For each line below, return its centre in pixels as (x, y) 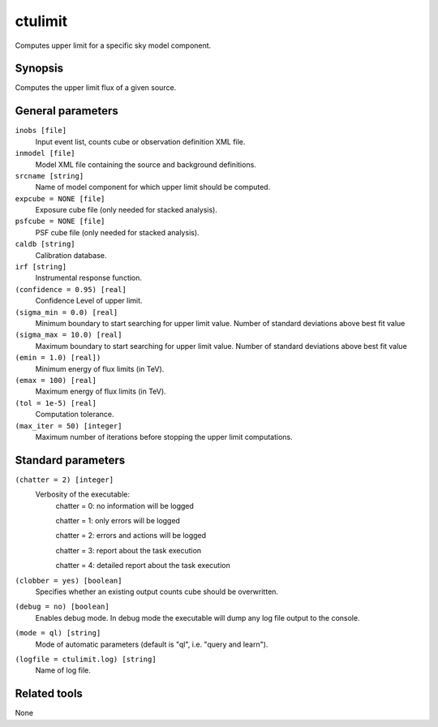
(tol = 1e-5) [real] (56, 403)
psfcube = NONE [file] (60, 222)
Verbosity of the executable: (82, 494)
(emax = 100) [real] (56, 380)
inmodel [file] (45, 153)
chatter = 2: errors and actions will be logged (131, 536)
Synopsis (39, 69)
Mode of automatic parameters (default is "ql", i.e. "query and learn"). (152, 644)
